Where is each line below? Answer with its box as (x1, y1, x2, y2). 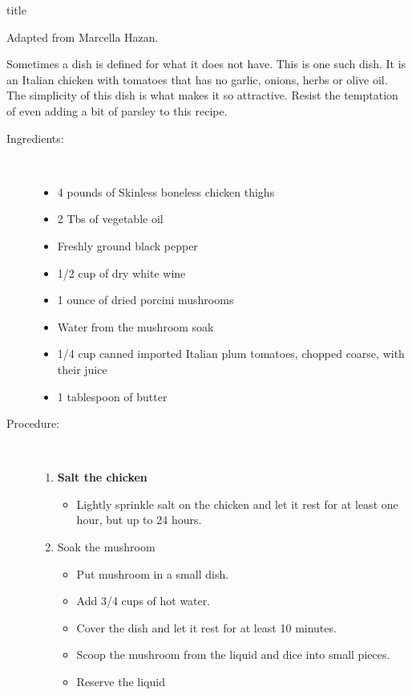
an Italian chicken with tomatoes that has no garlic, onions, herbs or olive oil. (6, 71, 388, 87)
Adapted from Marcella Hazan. (6, 28, 159, 45)
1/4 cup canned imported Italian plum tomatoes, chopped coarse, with (57, 345, 405, 362)
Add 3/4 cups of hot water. (76, 592, 211, 609)
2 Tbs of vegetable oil (57, 210, 164, 227)
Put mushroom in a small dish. (76, 565, 229, 582)
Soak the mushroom (57, 539, 156, 555)
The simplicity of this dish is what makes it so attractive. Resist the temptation (6, 87, 398, 104)
